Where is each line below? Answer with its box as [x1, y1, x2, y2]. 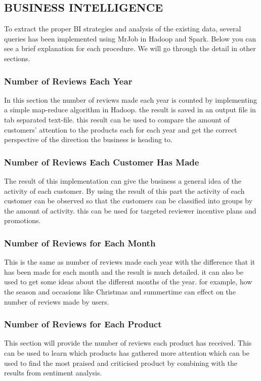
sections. [4, 53, 30, 63]
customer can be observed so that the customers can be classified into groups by [4, 195, 253, 206]
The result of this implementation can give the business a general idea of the [4, 175, 242, 186]
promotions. [4, 215, 41, 226]
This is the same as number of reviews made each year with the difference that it [4, 257, 255, 267]
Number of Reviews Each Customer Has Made [4, 155, 199, 168]
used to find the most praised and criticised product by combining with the [4, 357, 237, 368]
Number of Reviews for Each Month [4, 236, 156, 249]
